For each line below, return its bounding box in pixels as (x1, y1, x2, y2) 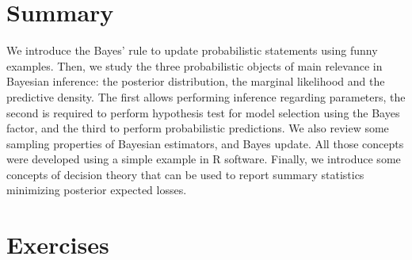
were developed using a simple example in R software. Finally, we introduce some (6, 151, 401, 167)
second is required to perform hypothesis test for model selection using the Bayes (6, 104, 400, 120)
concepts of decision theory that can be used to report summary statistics (6, 166, 364, 182)
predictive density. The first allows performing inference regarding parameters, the (6, 88, 406, 105)
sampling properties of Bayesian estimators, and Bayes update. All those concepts (6, 135, 404, 151)
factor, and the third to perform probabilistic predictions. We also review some (6, 120, 389, 136)
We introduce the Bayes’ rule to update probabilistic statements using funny (6, 42, 378, 59)
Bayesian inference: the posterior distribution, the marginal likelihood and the (6, 73, 385, 90)
